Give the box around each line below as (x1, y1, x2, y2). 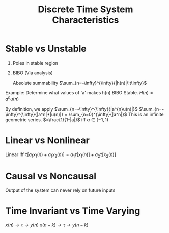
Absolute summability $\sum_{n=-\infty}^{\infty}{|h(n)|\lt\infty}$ (12, 80, 147, 86)
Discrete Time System (38, 4, 133, 15)
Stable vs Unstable (5, 43, 87, 55)
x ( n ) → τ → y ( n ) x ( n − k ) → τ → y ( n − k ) (5, 222, 89, 228)
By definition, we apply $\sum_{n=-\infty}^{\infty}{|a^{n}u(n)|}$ (5, 106, 138, 112)
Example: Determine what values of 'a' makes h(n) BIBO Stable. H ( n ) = (5, 89, 154, 95)
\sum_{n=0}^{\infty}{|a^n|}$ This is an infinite (68, 111, 164, 117)
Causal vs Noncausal (5, 170, 97, 182)
